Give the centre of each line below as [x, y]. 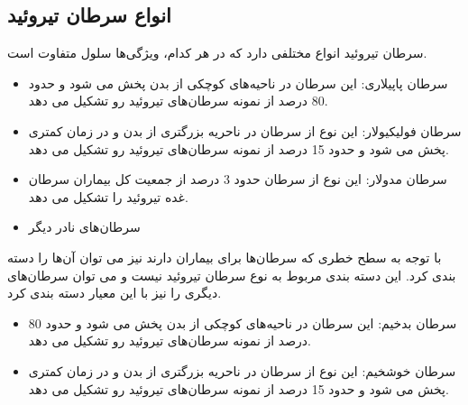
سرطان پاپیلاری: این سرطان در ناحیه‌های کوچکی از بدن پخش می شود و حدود [238, 83]
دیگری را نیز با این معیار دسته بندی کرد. [115, 293]
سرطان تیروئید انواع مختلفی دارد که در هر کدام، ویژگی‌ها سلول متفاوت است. [217, 53]
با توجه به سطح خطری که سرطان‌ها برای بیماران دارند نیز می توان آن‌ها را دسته [225, 257]
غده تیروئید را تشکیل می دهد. [108, 196]
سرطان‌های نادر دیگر [84, 227]
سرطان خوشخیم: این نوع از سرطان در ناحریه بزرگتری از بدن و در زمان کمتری [242, 370]
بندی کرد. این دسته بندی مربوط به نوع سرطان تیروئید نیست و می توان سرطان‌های [232, 275]
